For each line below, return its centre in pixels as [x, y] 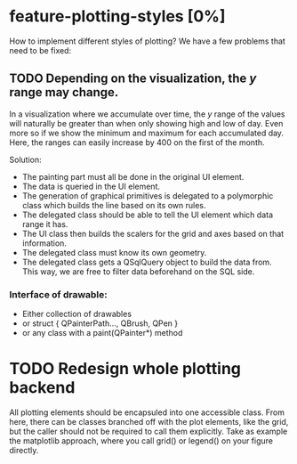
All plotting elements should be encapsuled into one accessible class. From [147, 412]
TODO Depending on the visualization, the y [133, 79]
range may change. [64, 92]
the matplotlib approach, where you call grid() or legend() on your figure [141, 440]
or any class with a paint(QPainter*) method [102, 333]
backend [42, 388]
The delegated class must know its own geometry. [114, 252]
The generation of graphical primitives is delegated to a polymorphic [148, 195]
